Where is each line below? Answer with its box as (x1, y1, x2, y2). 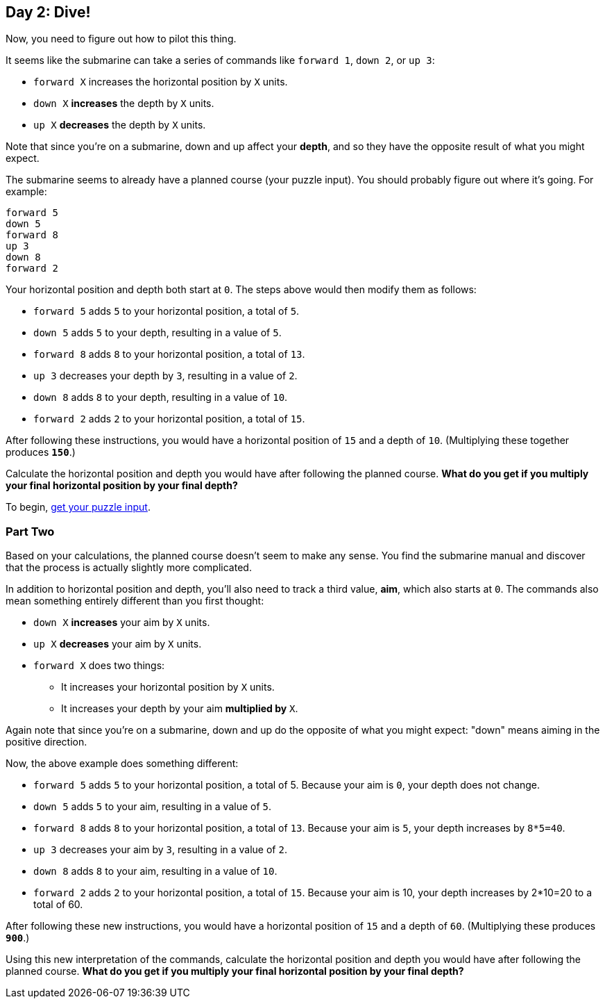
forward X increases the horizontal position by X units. (33, 76, 288, 88)
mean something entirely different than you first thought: (6, 595, 264, 607)
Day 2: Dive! (6, 3, 91, 21)
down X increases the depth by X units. (33, 97, 214, 110)
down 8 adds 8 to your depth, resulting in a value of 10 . (33, 391, 288, 404)
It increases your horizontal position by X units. (61, 681, 275, 693)
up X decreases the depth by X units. (33, 119, 206, 131)
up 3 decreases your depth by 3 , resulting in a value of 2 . (33, 370, 298, 382)
